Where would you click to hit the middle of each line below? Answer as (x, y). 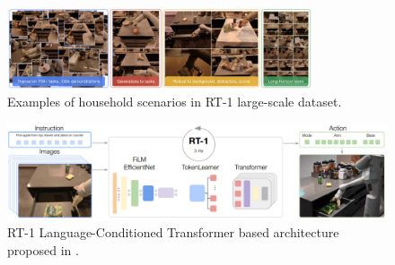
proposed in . (43, 250)
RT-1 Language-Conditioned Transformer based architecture (173, 232)
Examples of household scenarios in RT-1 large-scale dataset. (175, 101)
